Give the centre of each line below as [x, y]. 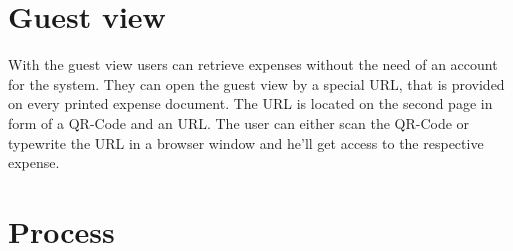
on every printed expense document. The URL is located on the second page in [250, 103]
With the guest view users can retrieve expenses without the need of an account [253, 64]
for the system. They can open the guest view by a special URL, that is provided [256, 83]
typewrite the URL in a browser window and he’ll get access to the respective [246, 142]
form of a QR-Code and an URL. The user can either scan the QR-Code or [239, 122]
